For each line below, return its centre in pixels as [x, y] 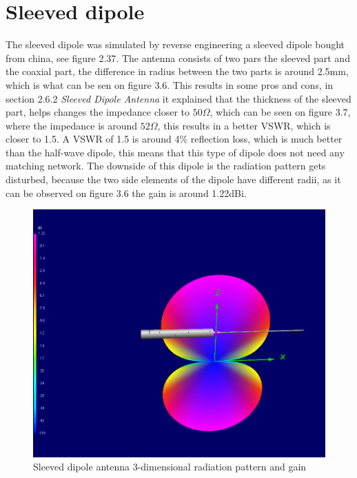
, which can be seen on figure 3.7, [280, 112]
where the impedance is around [72, 125]
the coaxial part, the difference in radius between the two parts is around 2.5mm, [177, 71]
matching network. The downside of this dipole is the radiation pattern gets [166, 166]
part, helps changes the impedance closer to [98, 112]
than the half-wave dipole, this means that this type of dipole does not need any [175, 152]
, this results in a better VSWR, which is [244, 125]
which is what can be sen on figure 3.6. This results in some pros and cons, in [170, 84]
